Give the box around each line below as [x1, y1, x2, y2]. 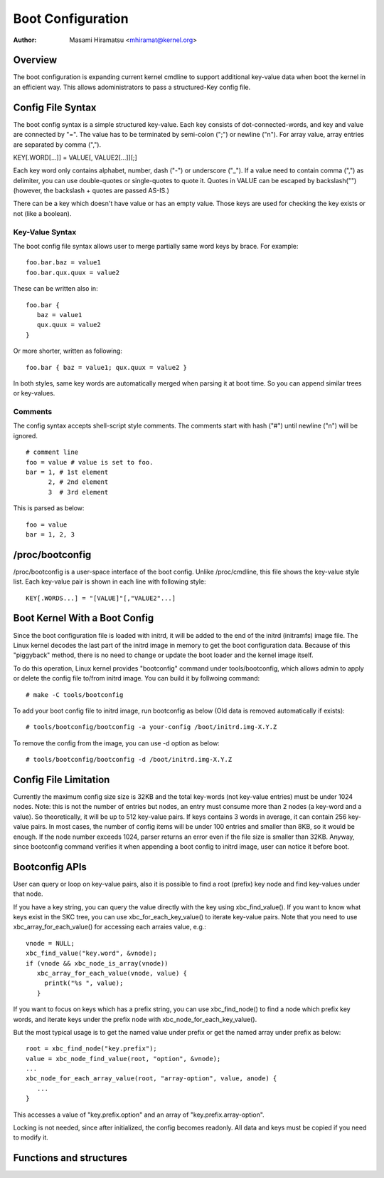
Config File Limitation [13, 773, 110, 785]
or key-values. [13, 389, 55, 398]
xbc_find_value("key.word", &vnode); [26, 949, 158, 958]
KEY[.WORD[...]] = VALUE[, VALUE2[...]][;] [13, 153, 138, 162]
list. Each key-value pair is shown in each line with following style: [13, 577, 206, 586]
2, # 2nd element [48, 478, 109, 486]
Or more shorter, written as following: [13, 346, 122, 356]
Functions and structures [13, 1152, 128, 1164]
